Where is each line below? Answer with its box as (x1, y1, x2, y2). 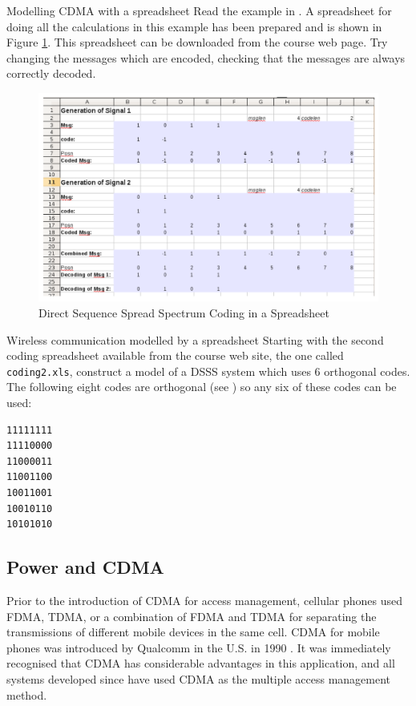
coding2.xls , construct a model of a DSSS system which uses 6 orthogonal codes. (6, 362, 410, 379)
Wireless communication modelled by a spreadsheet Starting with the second (6, 331, 384, 348)
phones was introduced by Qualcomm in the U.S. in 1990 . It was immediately (6, 639, 391, 656)
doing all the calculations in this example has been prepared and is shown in (6, 18, 382, 34)
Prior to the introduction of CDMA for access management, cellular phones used (6, 591, 403, 608)
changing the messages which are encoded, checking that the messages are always (6, 49, 406, 66)
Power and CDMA (6, 555, 164, 579)
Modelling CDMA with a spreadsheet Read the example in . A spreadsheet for (6, 2, 392, 18)
